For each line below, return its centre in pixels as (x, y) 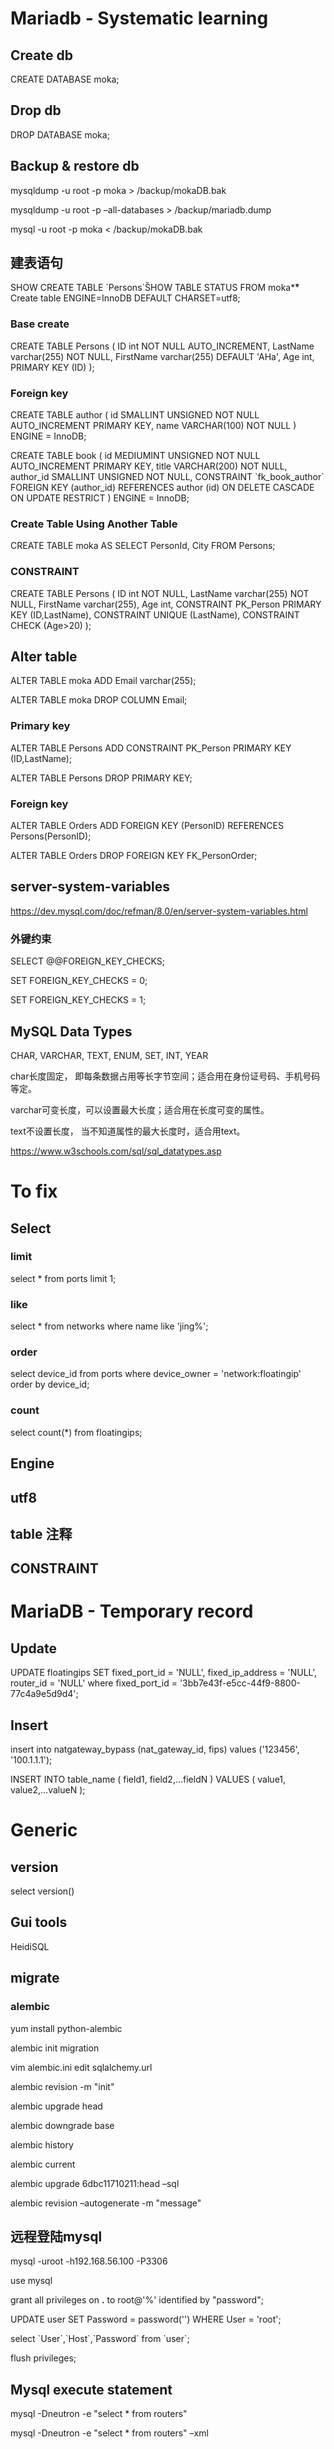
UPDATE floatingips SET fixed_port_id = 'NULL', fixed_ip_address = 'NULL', (164, 1673)
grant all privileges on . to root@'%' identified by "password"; (137, 2300)
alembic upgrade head (56, 2106)
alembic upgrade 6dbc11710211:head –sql (95, 2183)
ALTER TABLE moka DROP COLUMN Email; (99, 700)
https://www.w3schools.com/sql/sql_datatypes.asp (116, 1151)
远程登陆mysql (56, 2236)
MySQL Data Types (71, 1031)
